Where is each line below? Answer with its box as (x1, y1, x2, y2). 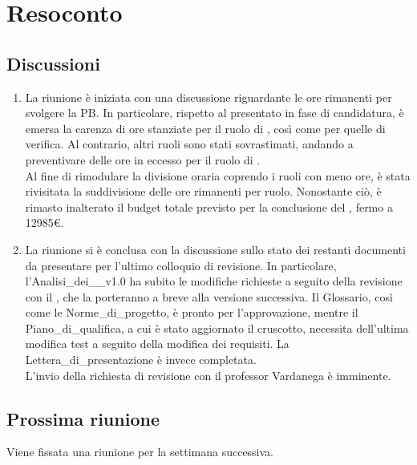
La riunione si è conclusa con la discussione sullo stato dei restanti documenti (25, 241, 406, 257)
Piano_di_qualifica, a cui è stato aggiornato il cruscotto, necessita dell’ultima (25, 319, 409, 336)
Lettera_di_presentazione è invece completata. (25, 351, 257, 368)
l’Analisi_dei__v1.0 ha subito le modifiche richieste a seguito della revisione (25, 273, 403, 289)
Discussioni (6, 51, 100, 75)
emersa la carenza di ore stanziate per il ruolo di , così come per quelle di (25, 119, 386, 136)
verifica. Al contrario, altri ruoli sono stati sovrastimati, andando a (25, 135, 354, 152)
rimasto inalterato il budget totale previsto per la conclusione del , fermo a (25, 198, 393, 215)
